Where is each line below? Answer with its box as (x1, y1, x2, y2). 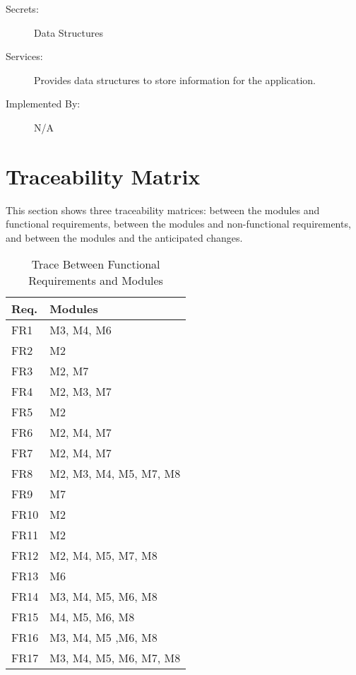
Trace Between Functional (31, 256, 160, 273)
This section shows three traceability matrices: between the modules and (6, 202, 320, 217)
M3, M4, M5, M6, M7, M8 (49, 650, 181, 667)
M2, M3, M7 (49, 383, 112, 400)
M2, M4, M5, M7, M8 (49, 547, 158, 564)
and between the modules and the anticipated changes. (6, 230, 243, 245)
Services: (6, 49, 43, 64)
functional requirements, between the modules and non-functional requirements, (6, 216, 351, 231)
